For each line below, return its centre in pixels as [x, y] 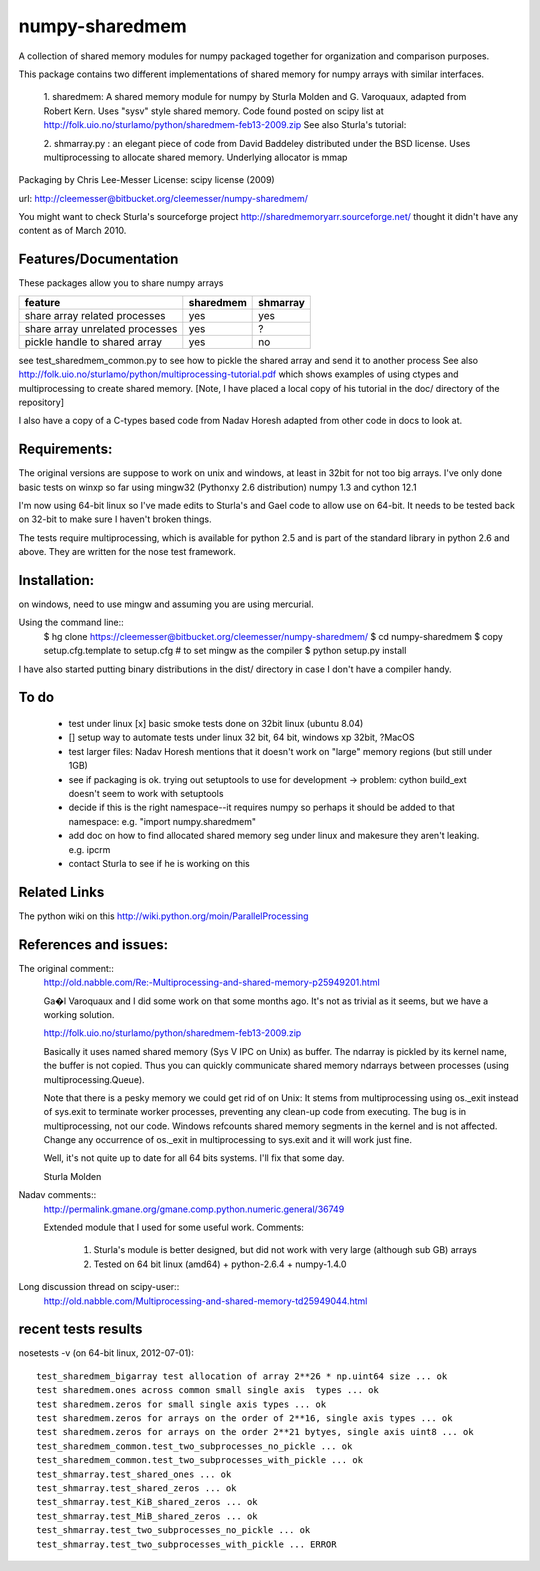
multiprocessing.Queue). [94, 1079]
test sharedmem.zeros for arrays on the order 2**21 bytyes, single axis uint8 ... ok [255, 1432]
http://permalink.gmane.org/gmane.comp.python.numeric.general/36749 [194, 1209]
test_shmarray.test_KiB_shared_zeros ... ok [147, 1502]
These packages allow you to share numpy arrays [121, 283]
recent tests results [80, 1329]
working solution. [79, 1014]
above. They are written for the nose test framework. [127, 552]
